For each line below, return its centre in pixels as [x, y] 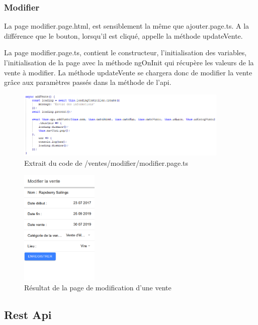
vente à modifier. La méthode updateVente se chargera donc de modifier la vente [128, 72]
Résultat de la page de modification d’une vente [98, 287]
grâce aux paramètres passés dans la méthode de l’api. [88, 82]
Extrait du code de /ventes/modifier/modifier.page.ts [106, 162]
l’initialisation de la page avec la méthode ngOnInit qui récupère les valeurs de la [129, 62]
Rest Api [28, 314]
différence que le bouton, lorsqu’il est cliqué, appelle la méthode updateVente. [123, 35]
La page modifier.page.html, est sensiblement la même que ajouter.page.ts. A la [127, 26]
